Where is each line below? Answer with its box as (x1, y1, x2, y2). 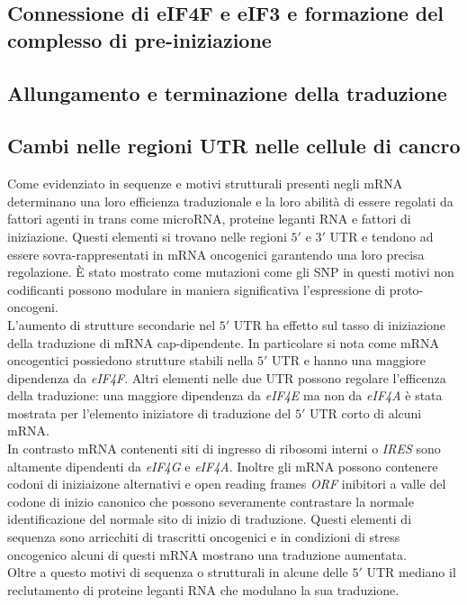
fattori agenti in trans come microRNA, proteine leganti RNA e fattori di (7, 209, 411, 228)
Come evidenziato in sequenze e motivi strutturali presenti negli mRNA (7, 174, 403, 193)
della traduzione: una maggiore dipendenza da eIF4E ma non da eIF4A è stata (7, 386, 443, 405)
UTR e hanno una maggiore (272, 351, 427, 370)
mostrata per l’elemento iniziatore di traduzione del (7, 403, 292, 422)
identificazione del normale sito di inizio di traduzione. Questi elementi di (7, 509, 412, 528)
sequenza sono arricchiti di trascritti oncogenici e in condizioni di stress (7, 527, 400, 546)
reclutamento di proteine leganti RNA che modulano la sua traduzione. (7, 580, 400, 599)
